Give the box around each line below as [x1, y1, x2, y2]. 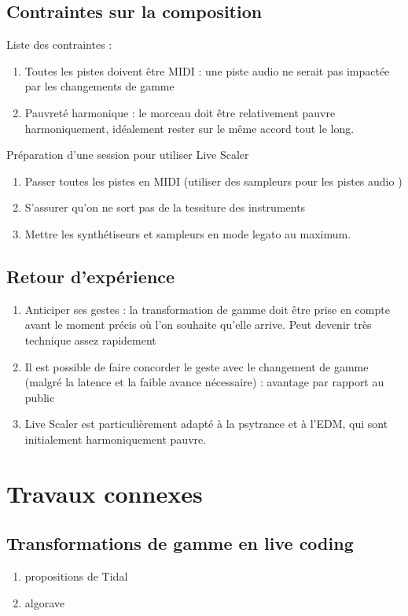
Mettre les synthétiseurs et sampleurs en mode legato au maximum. [24, 225, 351, 242]
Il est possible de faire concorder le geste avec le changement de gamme [24, 358, 369, 374]
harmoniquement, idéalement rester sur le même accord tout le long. [24, 120, 355, 136]
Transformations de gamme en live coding [6, 531, 354, 555]
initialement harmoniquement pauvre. [24, 430, 207, 447]
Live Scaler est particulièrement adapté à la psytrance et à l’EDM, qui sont [24, 415, 388, 432]
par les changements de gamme [24, 78, 175, 94]
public [24, 389, 55, 405]
